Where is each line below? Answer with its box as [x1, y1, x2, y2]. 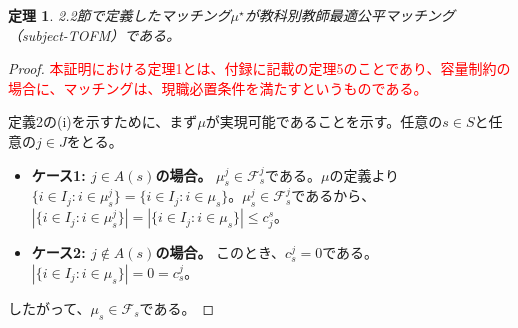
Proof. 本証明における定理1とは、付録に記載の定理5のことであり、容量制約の [8, 58, 511, 79]
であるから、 [291, 185, 376, 206]
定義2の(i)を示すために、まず [8, 111, 198, 132]
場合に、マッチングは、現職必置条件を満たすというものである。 [8, 77, 428, 98]
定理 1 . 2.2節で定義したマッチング [8, 5, 231, 25]
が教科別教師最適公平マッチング [244, 5, 455, 25]
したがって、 [8, 297, 91, 318]
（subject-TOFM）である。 [8, 24, 181, 45]
